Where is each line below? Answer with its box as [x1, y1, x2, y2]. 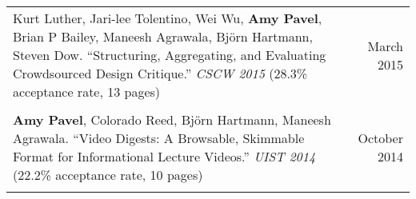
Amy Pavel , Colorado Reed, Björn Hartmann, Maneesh [13, 110, 331, 129]
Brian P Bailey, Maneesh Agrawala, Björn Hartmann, [13, 27, 313, 46]
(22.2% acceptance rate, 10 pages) [13, 165, 203, 184]
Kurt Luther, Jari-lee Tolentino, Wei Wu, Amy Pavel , [13, 9, 322, 27]
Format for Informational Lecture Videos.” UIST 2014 [13, 147, 316, 165]
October [358, 129, 403, 147]
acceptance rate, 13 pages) [13, 82, 161, 101]
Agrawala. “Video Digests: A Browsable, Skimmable [13, 129, 305, 147]
